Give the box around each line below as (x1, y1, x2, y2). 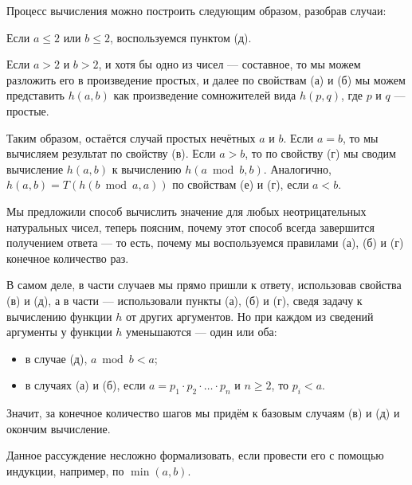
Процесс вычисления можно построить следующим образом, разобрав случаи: (6, 2, 386, 18)
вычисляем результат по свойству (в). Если (6, 145, 216, 162)
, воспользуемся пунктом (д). (109, 29, 252, 45)
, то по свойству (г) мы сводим (245, 145, 396, 162)
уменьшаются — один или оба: (126, 323, 277, 340)
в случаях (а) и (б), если (25, 377, 146, 393)
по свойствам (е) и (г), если (172, 176, 309, 193)
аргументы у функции (6, 323, 112, 340)
